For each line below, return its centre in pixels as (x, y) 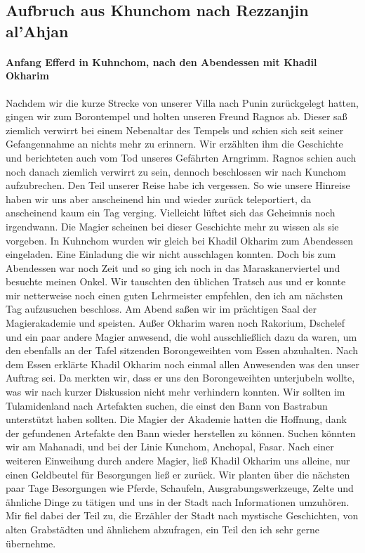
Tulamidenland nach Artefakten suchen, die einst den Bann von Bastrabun (167, 405)
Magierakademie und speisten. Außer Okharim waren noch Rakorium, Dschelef (175, 323)
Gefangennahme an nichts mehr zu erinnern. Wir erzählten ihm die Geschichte (174, 144)
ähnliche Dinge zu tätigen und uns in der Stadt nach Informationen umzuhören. (178, 501)
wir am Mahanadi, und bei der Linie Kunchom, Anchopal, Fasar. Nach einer (170, 447)
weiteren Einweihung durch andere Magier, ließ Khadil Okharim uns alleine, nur (178, 460)
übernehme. (31, 543)
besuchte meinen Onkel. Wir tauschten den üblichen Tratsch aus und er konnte (176, 281)
